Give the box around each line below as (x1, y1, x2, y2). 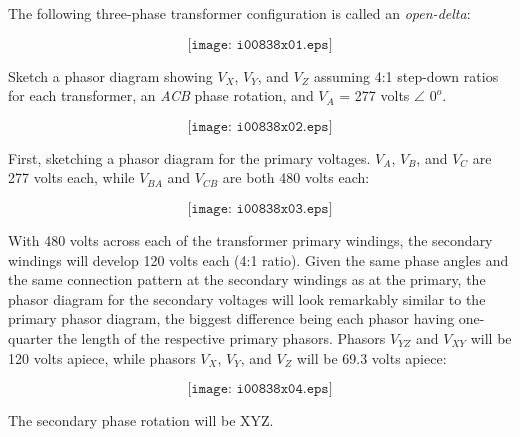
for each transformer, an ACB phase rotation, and (8, 85, 314, 106)
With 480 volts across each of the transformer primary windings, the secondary (8, 229, 493, 250)
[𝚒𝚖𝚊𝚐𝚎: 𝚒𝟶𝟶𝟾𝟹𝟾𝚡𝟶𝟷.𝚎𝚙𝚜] (187, 37, 333, 52)
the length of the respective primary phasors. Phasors (57, 327, 386, 348)
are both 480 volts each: (222, 167, 370, 188)
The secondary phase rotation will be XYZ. (8, 410, 274, 431)
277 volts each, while (8, 167, 135, 188)
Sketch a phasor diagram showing (8, 65, 213, 86)
